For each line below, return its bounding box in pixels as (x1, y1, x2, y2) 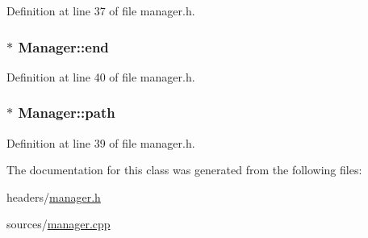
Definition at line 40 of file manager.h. (6, 68, 195, 85)
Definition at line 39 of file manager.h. (6, 134, 195, 151)
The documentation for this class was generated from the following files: (6, 161, 362, 178)
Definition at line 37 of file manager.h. (6, 2, 195, 19)
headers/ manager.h (6, 188, 101, 205)
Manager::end (18, 36, 109, 56)
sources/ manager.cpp (6, 215, 111, 232)
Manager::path (18, 102, 115, 123)
